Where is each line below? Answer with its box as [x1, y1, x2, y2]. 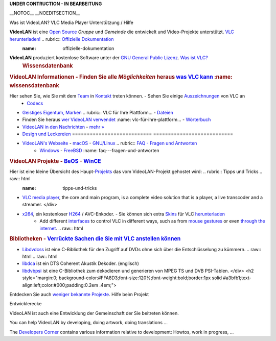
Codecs [27, 100, 43, 106]
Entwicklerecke [9, 301, 42, 307]
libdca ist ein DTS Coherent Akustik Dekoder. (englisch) [22, 260, 139, 266]
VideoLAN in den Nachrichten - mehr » [22, 124, 104, 130]
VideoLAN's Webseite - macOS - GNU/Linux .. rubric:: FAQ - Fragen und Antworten [22, 140, 197, 147]
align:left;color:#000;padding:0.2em [22, 282, 99, 288]
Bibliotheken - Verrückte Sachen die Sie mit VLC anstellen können [9, 235, 181, 242]
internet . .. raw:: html [39, 225, 83, 231]
